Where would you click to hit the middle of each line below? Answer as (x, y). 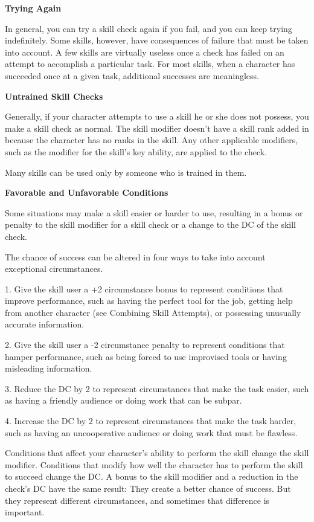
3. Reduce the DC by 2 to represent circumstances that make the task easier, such (157, 388)
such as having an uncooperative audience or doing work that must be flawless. (151, 432)
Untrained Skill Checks (54, 96)
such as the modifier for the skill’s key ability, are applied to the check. (136, 151)
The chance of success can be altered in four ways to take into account (135, 256)
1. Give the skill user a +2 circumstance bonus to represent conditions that (144, 288)
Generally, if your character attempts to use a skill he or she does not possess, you (157, 116)
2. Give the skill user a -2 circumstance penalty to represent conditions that (145, 345)
